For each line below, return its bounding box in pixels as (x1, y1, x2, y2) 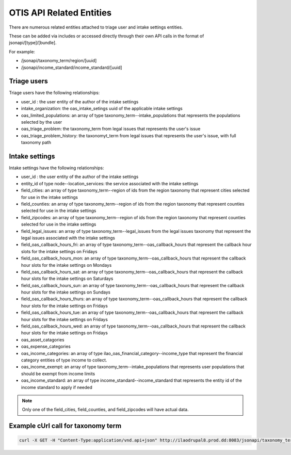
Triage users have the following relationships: (9, 90, 100, 96)
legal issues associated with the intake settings (21, 235, 115, 241)
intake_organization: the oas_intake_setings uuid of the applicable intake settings (21, 106, 183, 112)
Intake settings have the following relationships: (9, 165, 104, 171)
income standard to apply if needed (21, 384, 93, 390)
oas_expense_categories (21, 343, 71, 349)
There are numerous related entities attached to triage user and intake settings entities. (9, 24, 183, 30)
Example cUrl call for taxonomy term (9, 422, 122, 430)
